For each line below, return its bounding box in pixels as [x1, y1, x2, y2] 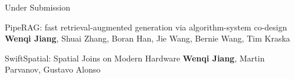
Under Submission [5, 1, 71, 13]
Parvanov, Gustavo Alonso [5, 63, 101, 75]
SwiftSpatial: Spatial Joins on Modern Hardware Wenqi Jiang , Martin [5, 51, 265, 64]
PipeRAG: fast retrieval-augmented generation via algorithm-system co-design [5, 20, 287, 33]
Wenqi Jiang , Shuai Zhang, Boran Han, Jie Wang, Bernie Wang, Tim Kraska [5, 32, 290, 44]
